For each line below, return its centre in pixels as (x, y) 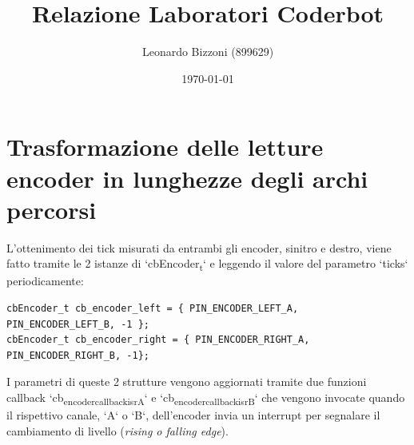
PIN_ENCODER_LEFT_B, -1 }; (78, 324)
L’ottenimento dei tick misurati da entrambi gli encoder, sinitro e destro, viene (199, 247)
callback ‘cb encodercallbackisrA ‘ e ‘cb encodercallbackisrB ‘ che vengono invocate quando (206, 398)
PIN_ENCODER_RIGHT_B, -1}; (78, 355)
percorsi (52, 209)
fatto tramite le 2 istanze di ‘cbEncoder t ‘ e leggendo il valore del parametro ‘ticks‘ (207, 264)
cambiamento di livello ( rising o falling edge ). (117, 430)
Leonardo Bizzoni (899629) (208, 52)
